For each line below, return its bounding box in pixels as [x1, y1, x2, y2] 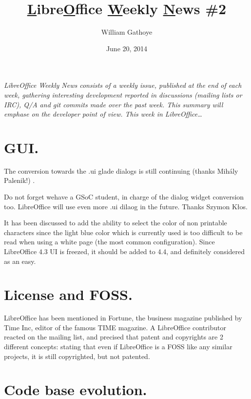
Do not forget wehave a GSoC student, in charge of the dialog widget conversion [4, 192, 244, 201]
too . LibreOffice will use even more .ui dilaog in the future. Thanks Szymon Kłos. [4, 201, 248, 211]
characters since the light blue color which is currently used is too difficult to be [4, 227, 243, 237]
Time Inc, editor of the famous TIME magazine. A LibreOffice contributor [4, 322, 226, 332]
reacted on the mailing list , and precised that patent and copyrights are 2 [4, 332, 223, 342]
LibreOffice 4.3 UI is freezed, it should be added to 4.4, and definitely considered [4, 246, 245, 256]
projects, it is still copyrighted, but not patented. [4, 351, 150, 361]
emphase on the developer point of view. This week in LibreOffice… [4, 109, 202, 119]
